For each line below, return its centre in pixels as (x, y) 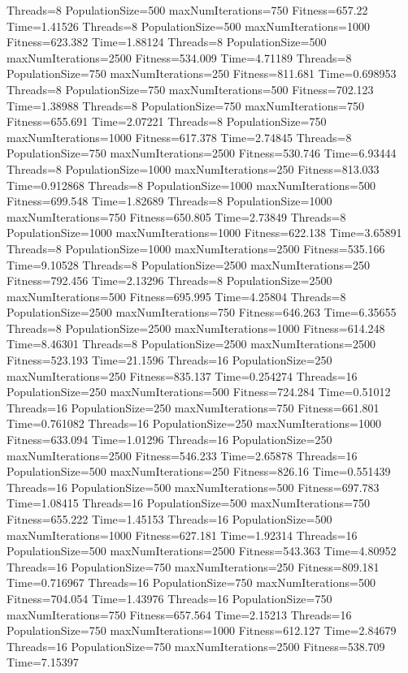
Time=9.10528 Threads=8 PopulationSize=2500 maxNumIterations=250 (188, 264)
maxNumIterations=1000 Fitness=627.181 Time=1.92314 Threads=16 (182, 535)
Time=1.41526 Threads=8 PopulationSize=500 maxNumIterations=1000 (188, 26)
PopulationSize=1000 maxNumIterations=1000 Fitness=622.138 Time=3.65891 (204, 233)
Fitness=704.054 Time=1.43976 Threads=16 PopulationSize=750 (169, 598)
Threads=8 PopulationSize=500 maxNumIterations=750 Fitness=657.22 (187, 10)
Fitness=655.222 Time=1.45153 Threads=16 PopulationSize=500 (169, 519)
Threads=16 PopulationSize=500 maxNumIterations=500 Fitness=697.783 (193, 487)
